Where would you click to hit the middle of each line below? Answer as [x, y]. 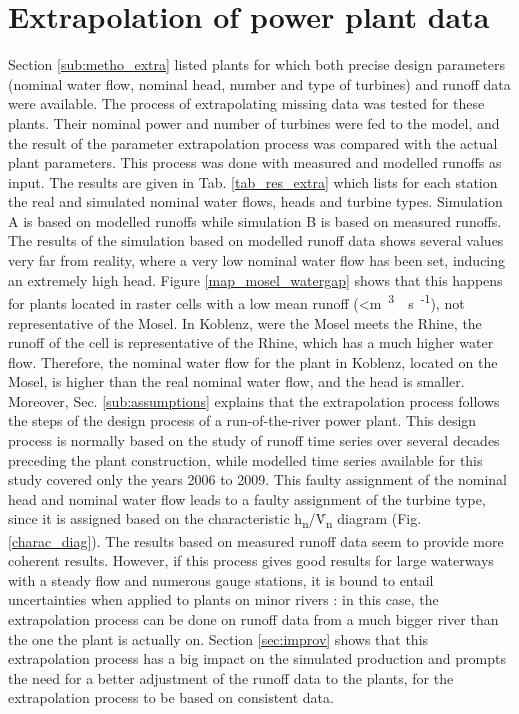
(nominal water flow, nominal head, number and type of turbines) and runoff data [259, 83]
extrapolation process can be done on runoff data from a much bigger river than [253, 618]
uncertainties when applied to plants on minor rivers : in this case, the [223, 599]
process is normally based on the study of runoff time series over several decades [254, 440]
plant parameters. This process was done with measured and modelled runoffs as [255, 162]
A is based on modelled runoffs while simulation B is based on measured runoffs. [255, 220]
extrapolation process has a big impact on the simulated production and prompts [257, 658]
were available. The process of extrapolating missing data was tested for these [246, 103]
